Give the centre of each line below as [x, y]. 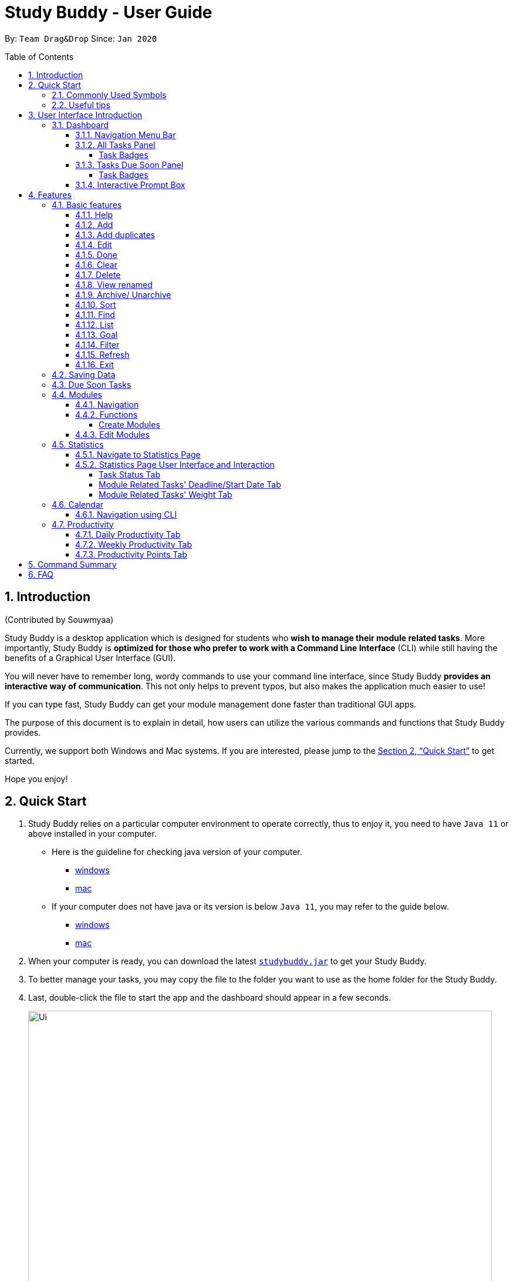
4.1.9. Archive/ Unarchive [123, 294]
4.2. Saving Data [84, 374]
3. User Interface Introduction [85, 115]
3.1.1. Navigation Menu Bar [126, 135]
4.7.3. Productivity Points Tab [131, 554]
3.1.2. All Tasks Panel [115, 145]
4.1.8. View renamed [114, 284]
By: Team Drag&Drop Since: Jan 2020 [81, 38]
